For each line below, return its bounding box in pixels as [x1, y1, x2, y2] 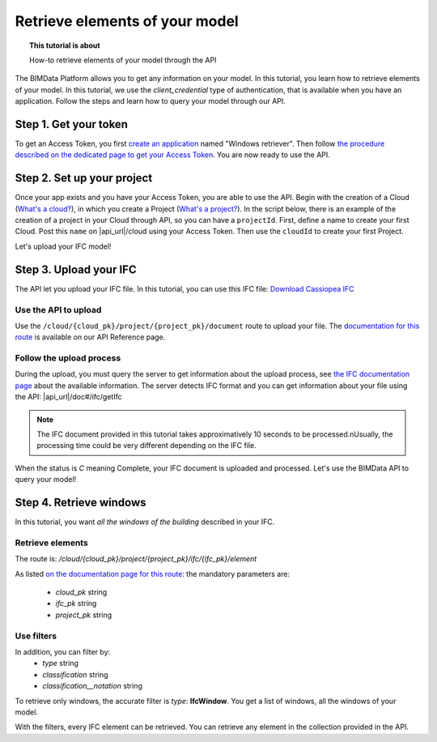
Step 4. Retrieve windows [15, 496, 146, 510]
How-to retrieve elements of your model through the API [29, 55, 217, 65]
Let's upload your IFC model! [15, 241, 112, 251]
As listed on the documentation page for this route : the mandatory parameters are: [15, 569, 291, 578]
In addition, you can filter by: [15, 646, 111, 656]
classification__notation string [42, 681, 143, 691]
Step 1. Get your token [15, 117, 129, 131]
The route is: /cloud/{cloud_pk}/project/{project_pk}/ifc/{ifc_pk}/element [15, 554, 257, 564]
